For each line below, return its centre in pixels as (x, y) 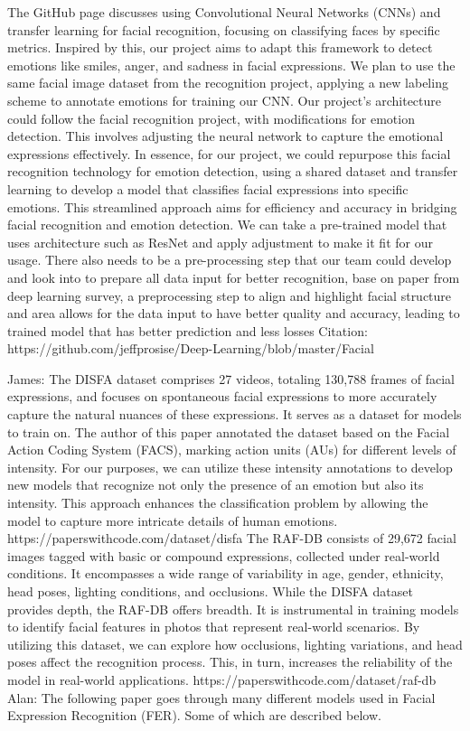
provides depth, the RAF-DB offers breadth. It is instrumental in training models (233, 609)
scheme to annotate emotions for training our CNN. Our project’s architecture (225, 100)
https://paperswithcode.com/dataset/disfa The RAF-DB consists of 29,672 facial (232, 538)
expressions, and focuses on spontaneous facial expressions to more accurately (222, 396)
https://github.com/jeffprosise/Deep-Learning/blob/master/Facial (191, 348)
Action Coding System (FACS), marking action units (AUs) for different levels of (232, 450)
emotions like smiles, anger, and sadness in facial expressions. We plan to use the (231, 65)
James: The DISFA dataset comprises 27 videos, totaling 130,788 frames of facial (231, 378)
